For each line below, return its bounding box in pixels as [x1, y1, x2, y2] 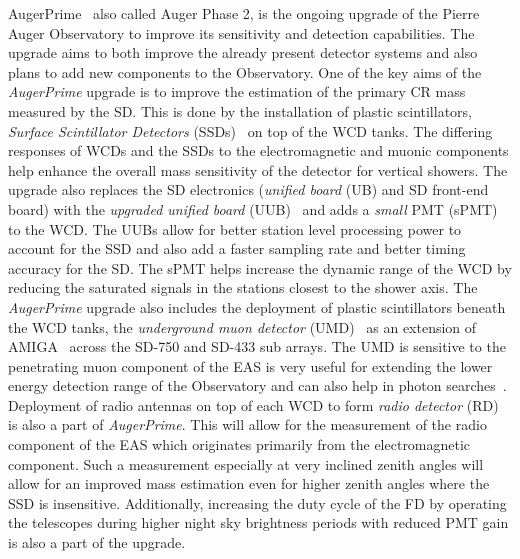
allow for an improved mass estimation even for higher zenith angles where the [8, 473, 490, 494]
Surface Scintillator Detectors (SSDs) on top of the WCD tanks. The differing [8, 120, 493, 141]
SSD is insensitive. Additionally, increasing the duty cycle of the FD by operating [8, 492, 507, 513]
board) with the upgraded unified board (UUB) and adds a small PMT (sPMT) [8, 198, 498, 219]
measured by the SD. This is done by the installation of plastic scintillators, [8, 100, 472, 121]
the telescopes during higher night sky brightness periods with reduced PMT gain [8, 512, 509, 533]
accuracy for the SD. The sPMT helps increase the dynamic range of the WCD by [8, 257, 512, 278]
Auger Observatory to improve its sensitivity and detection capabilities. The [8, 22, 475, 43]
